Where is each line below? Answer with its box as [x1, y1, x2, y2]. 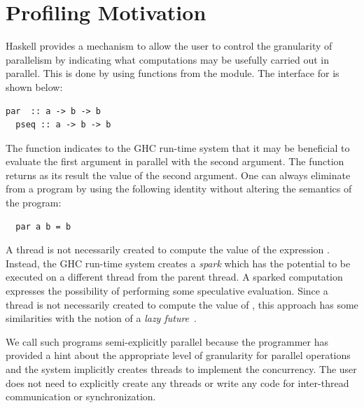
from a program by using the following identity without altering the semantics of [6, 181, 352, 196]
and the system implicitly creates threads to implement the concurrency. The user [6, 362, 357, 376]
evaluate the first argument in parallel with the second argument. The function [6, 154, 344, 169]
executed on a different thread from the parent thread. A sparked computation [6, 269, 343, 284]
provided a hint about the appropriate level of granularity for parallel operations [6, 348, 351, 363]
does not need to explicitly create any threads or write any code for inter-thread [6, 375, 349, 390]
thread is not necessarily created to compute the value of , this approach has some [6, 297, 358, 311]
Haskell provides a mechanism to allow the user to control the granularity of [6, 38, 332, 53]
